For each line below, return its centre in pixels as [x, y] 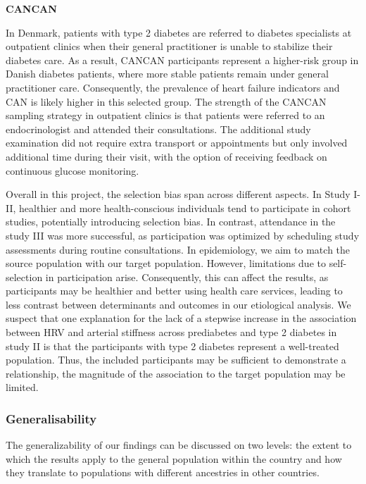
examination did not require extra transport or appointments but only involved [177, 143]
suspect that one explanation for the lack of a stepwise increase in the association [181, 318]
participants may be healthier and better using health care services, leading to [174, 291]
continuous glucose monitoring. [72, 170]
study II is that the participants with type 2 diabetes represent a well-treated [172, 346]
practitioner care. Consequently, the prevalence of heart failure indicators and [173, 87]
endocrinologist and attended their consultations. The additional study [158, 129]
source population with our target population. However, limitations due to [166, 263]
